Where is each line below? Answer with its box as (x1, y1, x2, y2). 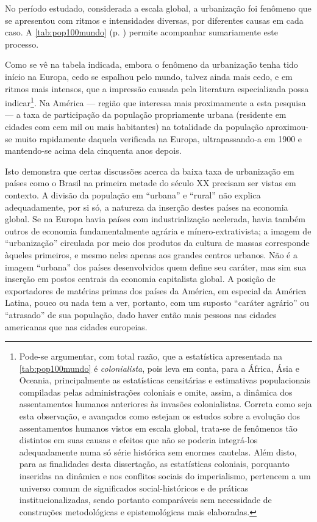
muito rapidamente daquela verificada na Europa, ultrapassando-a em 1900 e (15, 132, 302, 145)
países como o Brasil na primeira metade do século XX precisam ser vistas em (5, 176, 296, 189)
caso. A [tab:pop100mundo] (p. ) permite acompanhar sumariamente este (5, 26, 278, 38)
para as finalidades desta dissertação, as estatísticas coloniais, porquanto (19, 457, 290, 470)
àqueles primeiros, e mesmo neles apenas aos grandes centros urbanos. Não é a (5, 248, 297, 261)
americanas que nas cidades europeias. (5, 320, 148, 333)
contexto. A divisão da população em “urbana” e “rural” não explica (5, 188, 261, 201)
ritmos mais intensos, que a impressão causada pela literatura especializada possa (5, 82, 309, 95)
